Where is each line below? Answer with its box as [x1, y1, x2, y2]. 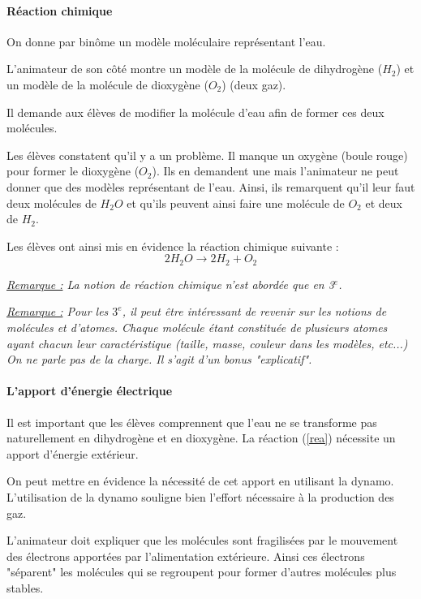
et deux [365, 194, 402, 211]
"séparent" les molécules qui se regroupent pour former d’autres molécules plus [6, 563, 397, 580]
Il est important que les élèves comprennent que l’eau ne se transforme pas [6, 413, 377, 430]
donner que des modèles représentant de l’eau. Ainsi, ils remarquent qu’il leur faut [6, 178, 415, 195]
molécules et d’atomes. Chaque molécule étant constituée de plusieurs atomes [6, 318, 388, 335]
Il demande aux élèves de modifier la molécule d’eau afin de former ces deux [6, 103, 384, 120]
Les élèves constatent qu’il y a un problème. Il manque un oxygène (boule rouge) [6, 146, 408, 163]
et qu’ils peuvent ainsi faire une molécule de [127, 194, 345, 211]
